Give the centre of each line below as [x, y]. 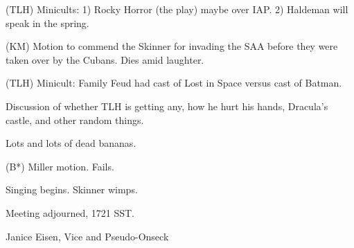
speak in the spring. [47, 23]
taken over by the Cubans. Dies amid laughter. [105, 59]
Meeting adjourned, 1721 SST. [70, 212]
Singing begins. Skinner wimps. [72, 189]
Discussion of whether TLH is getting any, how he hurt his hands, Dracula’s [167, 106]
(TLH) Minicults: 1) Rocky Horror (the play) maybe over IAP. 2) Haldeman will [177, 9]
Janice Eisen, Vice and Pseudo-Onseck [87, 236]
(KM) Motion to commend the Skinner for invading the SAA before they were [172, 46]
